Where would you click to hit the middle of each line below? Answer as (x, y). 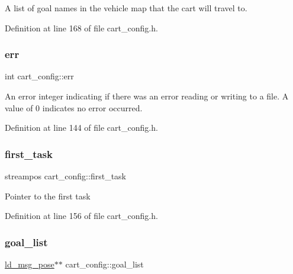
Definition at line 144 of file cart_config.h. (81, 128)
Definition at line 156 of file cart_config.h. (81, 216)
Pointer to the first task (48, 196)
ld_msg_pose (30, 264)
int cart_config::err (39, 76)
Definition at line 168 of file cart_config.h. (81, 28)
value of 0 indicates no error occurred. (74, 107)
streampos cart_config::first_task (65, 176)
